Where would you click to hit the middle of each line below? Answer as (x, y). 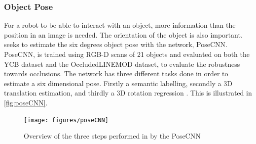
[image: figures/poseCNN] (66, 120)
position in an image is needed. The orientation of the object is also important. (123, 34)
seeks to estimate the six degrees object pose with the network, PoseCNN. (116, 44)
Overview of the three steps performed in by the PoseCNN (112, 136)
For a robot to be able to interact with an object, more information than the (120, 25)
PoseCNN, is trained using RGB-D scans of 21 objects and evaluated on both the (127, 54)
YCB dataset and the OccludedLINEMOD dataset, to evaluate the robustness (122, 64)
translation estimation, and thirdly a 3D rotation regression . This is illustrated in (128, 93)
